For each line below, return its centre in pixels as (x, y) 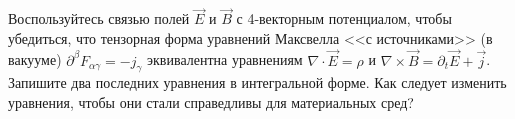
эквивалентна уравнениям (225, 59)
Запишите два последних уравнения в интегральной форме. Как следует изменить (257, 82)
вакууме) (35, 59)
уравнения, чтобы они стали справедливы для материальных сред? (211, 102)
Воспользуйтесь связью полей (99, 18)
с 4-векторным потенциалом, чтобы (344, 18)
